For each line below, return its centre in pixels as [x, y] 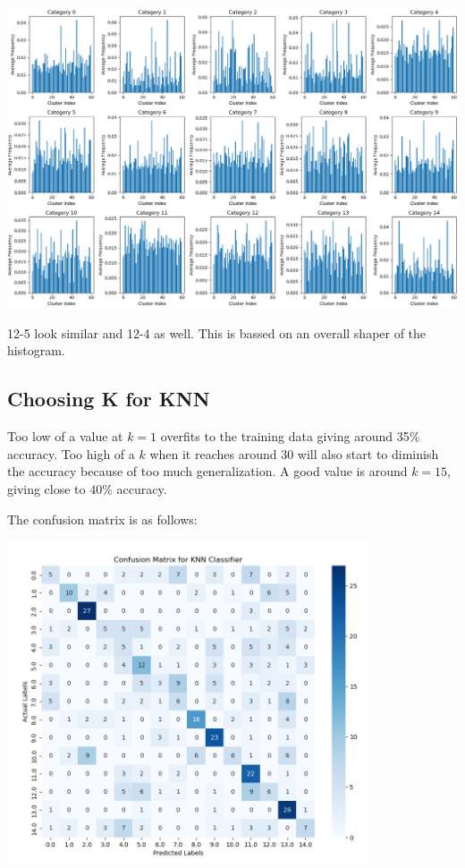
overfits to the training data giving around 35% [290, 436]
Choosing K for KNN [109, 399]
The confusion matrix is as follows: [102, 519]
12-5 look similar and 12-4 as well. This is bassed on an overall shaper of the [217, 332]
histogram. [36, 350]
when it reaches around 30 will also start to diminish [294, 453]
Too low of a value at [65, 436]
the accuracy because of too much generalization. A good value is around [207, 471]
